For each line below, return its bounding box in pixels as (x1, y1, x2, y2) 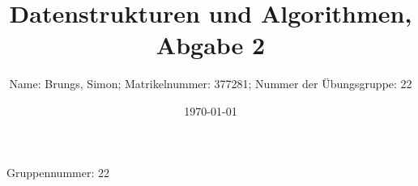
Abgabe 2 (156, 28, 266, 61)
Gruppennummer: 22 (6, 163, 109, 180)
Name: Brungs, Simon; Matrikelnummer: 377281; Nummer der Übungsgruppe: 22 (9, 75, 412, 92)
